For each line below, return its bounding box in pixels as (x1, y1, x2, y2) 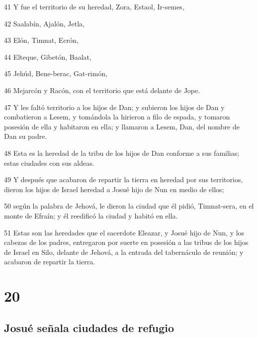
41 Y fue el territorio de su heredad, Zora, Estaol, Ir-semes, (4, 1, 184, 11)
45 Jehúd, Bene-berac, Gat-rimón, (4, 68, 107, 79)
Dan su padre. (4, 131, 47, 141)
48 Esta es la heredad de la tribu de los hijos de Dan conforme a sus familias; (4, 147, 240, 158)
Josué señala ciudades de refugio (4, 320, 174, 335)
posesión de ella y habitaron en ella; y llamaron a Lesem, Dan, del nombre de (4, 121, 240, 131)
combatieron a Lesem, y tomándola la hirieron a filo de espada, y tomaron (4, 112, 230, 122)
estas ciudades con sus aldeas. (4, 157, 94, 168)
